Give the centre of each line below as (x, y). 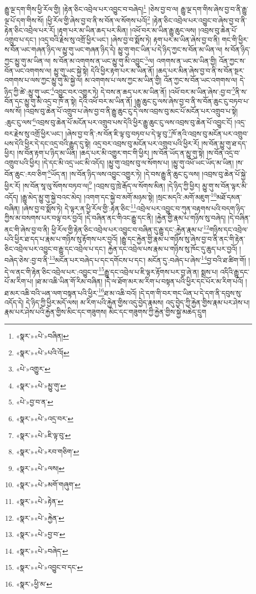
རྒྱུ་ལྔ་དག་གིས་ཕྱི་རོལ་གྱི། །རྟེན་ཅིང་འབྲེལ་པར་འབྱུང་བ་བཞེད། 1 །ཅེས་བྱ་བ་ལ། (92, 8)
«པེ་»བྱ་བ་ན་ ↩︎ (35, 402)
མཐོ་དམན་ (229, 197)
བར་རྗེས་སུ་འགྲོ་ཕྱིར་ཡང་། (34, 134)
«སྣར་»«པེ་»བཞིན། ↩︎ (42, 336)
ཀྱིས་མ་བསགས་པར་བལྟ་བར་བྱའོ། (44, 218)
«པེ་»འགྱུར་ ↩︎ (33, 369)
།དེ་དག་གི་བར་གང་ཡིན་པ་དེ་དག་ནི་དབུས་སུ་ (190, 293)
